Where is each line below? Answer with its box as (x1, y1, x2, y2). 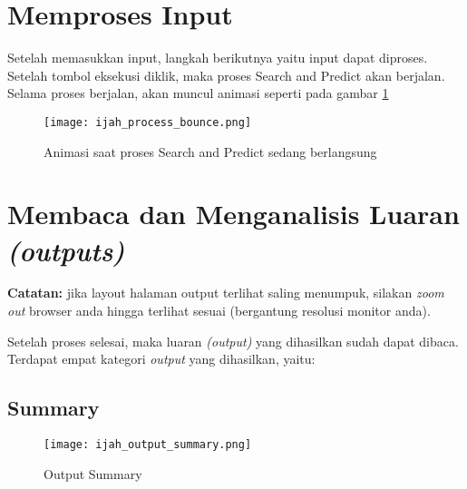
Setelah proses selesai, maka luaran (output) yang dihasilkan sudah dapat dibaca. (7, 331, 459, 350)
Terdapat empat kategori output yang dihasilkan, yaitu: (7, 349, 316, 368)
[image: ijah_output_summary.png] (44, 438, 252, 452)
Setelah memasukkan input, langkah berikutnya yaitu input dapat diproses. (7, 48, 428, 67)
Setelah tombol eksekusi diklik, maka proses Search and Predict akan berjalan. (7, 65, 445, 84)
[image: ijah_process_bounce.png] (44, 115, 252, 129)
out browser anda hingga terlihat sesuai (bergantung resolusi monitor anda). (7, 301, 431, 320)
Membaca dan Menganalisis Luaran (7, 195, 460, 232)
